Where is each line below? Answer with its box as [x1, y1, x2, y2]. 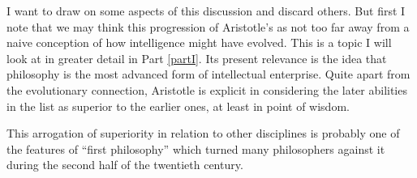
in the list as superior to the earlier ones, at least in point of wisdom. [6, 97, 350, 114]
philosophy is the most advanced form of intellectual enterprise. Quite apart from [6, 66, 411, 83]
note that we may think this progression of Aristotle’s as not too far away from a [6, 18, 410, 35]
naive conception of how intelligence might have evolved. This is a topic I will [6, 34, 392, 51]
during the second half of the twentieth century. [6, 156, 243, 173]
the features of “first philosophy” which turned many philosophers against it [6, 140, 385, 157]
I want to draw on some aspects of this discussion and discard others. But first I [6, 2, 406, 19]
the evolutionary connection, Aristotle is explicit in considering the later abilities [6, 81, 407, 98]
